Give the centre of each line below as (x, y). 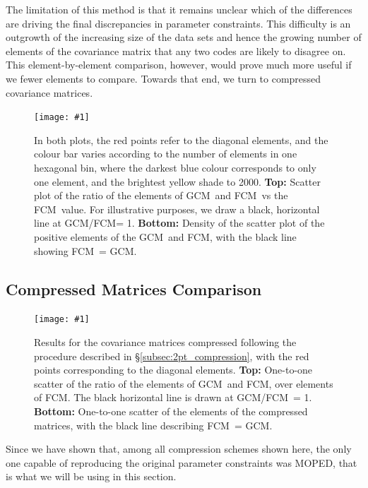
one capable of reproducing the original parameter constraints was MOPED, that (182, 462)
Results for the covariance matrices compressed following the (165, 342)
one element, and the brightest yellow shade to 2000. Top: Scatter (178, 181)
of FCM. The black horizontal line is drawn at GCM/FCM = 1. (173, 397)
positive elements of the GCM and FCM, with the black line (165, 236)
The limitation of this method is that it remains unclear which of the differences (179, 9)
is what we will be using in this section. (91, 476)
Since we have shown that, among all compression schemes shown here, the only (179, 449)
